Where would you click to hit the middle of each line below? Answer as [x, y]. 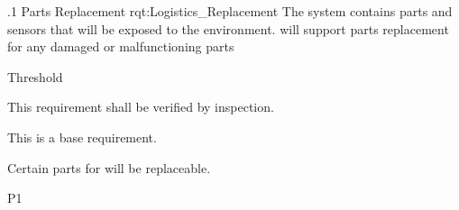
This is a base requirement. [82, 137]
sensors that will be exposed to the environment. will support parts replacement [228, 28]
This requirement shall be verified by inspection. [141, 107]
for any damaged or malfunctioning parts [121, 46]
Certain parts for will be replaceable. [109, 167]
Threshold [35, 76]
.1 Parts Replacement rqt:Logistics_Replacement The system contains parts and [230, 11]
